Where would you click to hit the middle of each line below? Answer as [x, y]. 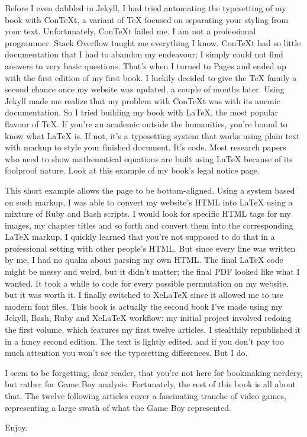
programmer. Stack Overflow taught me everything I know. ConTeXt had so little [153, 42]
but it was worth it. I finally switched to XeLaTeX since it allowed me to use [144, 295]
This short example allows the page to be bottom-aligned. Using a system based [150, 190]
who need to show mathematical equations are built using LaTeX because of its [149, 158]
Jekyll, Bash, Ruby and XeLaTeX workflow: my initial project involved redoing [148, 318]
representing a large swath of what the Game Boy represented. [118, 407]
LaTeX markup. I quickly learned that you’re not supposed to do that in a [140, 237]
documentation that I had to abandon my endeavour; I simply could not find [144, 54]
